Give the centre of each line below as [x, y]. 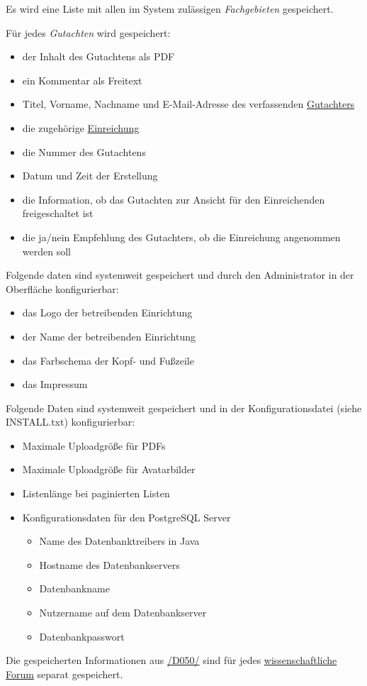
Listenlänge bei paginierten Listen [96, 493]
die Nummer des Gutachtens [84, 151]
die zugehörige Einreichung [81, 127]
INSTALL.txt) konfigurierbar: [70, 422]
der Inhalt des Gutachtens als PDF [98, 56]
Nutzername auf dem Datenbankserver [123, 613]
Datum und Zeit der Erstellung [90, 176]
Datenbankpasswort [82, 636]
